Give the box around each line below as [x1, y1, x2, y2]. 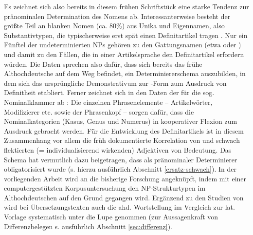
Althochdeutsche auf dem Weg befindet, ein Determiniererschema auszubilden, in [4, 68, 246, 78]
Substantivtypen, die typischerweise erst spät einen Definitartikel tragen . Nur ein [4, 30, 248, 40]
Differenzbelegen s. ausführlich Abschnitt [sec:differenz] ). [4, 221, 172, 231]
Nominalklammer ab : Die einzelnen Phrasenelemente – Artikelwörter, [4, 97, 213, 107]
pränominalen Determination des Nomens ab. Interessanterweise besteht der [4, 11, 231, 21]
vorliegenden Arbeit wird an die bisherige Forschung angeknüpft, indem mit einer [4, 173, 247, 183]
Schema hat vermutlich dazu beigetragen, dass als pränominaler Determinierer [4, 154, 237, 164]
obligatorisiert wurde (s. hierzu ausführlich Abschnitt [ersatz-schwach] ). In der [4, 164, 236, 174]
